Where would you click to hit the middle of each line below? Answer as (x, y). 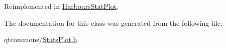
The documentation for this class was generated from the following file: (113, 23)
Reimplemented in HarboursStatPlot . (62, 6)
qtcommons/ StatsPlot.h (41, 39)
